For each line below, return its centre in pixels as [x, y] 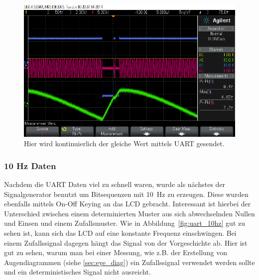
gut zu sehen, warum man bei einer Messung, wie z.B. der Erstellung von [116, 252]
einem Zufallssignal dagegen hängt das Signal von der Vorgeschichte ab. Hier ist [126, 242]
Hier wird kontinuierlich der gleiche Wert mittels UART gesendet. [124, 143]
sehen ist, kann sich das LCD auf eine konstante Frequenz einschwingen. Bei [120, 233]
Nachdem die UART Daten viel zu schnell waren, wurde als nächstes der [115, 184]
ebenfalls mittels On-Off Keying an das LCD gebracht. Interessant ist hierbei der [128, 204]
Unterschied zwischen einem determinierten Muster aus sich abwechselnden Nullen [129, 213]
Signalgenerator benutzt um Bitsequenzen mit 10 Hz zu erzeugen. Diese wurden [126, 194]
